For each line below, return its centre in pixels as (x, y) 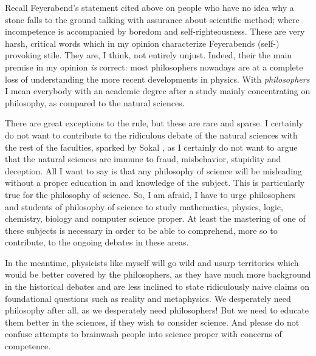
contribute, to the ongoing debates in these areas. (97, 242)
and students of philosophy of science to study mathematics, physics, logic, (144, 206)
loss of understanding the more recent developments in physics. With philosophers (157, 79)
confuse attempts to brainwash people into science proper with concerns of (143, 334)
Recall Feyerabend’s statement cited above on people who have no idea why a (149, 7)
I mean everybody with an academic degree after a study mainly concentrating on (158, 91)
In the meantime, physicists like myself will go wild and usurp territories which (152, 262)
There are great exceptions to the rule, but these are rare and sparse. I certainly (154, 123)
